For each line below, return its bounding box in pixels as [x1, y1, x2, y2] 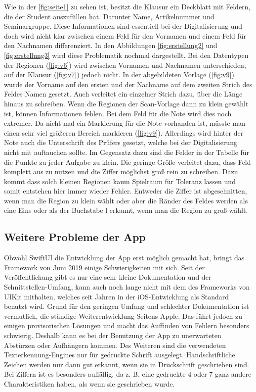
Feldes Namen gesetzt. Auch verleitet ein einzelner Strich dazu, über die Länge [4, 89, 243, 99]
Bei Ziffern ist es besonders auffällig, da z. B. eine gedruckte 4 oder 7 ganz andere [4, 369, 252, 379]
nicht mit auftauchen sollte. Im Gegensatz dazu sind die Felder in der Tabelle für [4, 147, 250, 157]
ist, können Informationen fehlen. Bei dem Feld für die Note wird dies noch [4, 108, 232, 118]
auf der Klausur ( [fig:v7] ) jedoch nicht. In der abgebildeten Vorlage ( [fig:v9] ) [4, 69, 234, 80]
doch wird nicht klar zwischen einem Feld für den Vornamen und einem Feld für [4, 30, 246, 41]
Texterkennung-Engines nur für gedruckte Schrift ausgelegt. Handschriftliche [4, 349, 235, 360]
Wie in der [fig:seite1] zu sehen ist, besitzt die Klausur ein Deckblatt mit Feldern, [4, 1, 251, 11]
